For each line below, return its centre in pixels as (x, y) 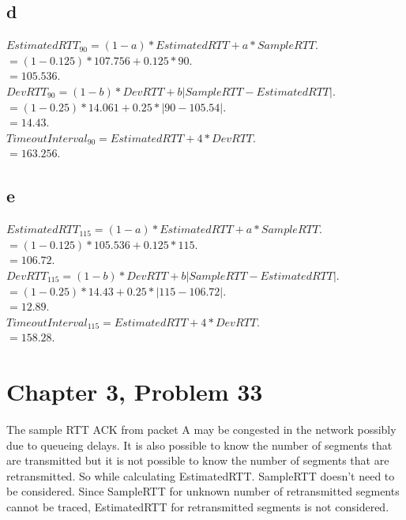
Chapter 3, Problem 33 (135, 392)
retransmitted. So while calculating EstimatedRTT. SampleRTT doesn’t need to (201, 475)
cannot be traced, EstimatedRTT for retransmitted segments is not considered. (198, 507)
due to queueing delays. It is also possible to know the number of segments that (199, 445)
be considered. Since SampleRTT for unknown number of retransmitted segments (203, 491)
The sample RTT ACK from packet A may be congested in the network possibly (201, 430)
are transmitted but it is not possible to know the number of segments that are (198, 460)
